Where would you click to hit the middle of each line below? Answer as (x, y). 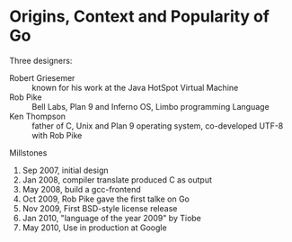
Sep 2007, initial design (66, 170)
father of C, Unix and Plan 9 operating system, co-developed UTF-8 (158, 125)
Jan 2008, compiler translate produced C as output (117, 179)
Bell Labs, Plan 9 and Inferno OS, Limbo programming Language (150, 106)
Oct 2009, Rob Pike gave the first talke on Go (106, 199)
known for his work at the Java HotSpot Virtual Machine (135, 87)
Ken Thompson (37, 116)
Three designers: (41, 60)
